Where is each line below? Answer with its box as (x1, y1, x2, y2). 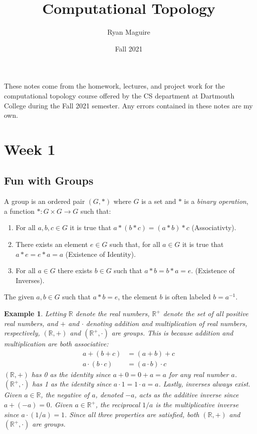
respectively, (4, 328, 40, 338)
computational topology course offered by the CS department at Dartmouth (4, 90, 235, 100)
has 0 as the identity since (31, 369, 111, 379)
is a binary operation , (184, 196, 249, 206)
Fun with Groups (4, 173, 94, 188)
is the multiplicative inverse (155, 399, 239, 410)
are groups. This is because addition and (111, 328, 233, 338)
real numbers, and (4, 318, 58, 328)
